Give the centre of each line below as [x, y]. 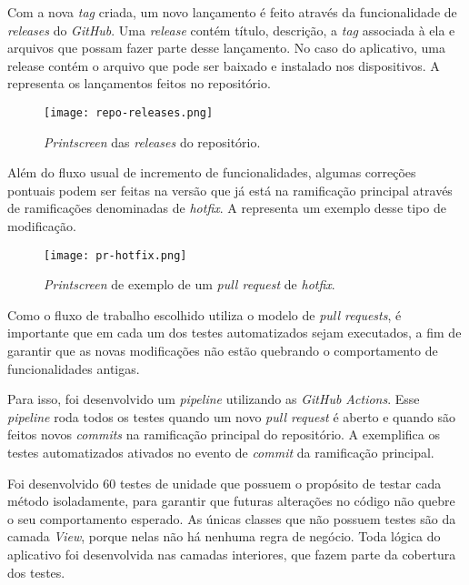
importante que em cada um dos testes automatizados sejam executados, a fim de [234, 333]
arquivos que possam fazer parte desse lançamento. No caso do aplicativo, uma [226, 48]
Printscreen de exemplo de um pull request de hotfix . [190, 284]
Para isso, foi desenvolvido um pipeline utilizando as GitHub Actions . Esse [214, 399]
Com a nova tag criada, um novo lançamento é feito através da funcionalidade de [232, 12]
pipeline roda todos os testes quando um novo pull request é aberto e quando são [232, 416]
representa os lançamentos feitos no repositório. [139, 83]
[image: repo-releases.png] [129, 112]
